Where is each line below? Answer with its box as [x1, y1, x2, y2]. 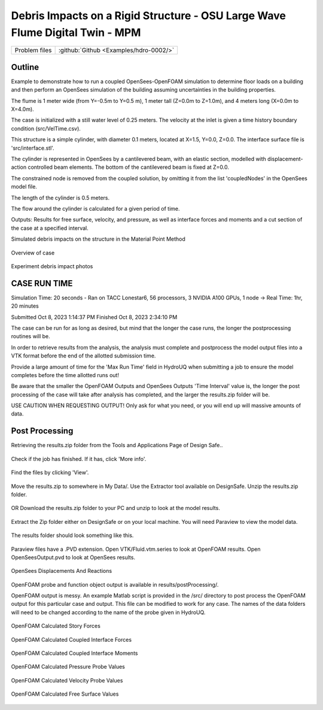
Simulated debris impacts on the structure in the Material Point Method [11, 235, 185, 242]
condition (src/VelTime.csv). [11, 125, 81, 132]
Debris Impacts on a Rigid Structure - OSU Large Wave [11, 9, 287, 22]
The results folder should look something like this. [11, 532, 134, 539]
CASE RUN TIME [11, 278, 73, 289]
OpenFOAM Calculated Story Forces [11, 623, 101, 630]
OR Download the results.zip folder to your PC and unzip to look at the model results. [11, 505, 221, 512]
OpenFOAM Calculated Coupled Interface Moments [11, 650, 138, 657]
